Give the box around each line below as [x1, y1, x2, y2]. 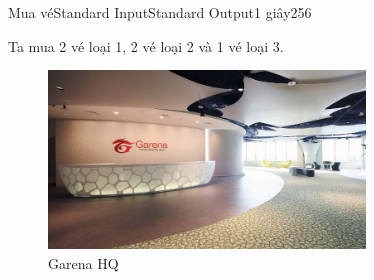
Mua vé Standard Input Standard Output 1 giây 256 [8, 2, 312, 22]
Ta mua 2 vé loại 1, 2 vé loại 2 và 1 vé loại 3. [8, 35, 284, 56]
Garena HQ [48, 252, 119, 273]
